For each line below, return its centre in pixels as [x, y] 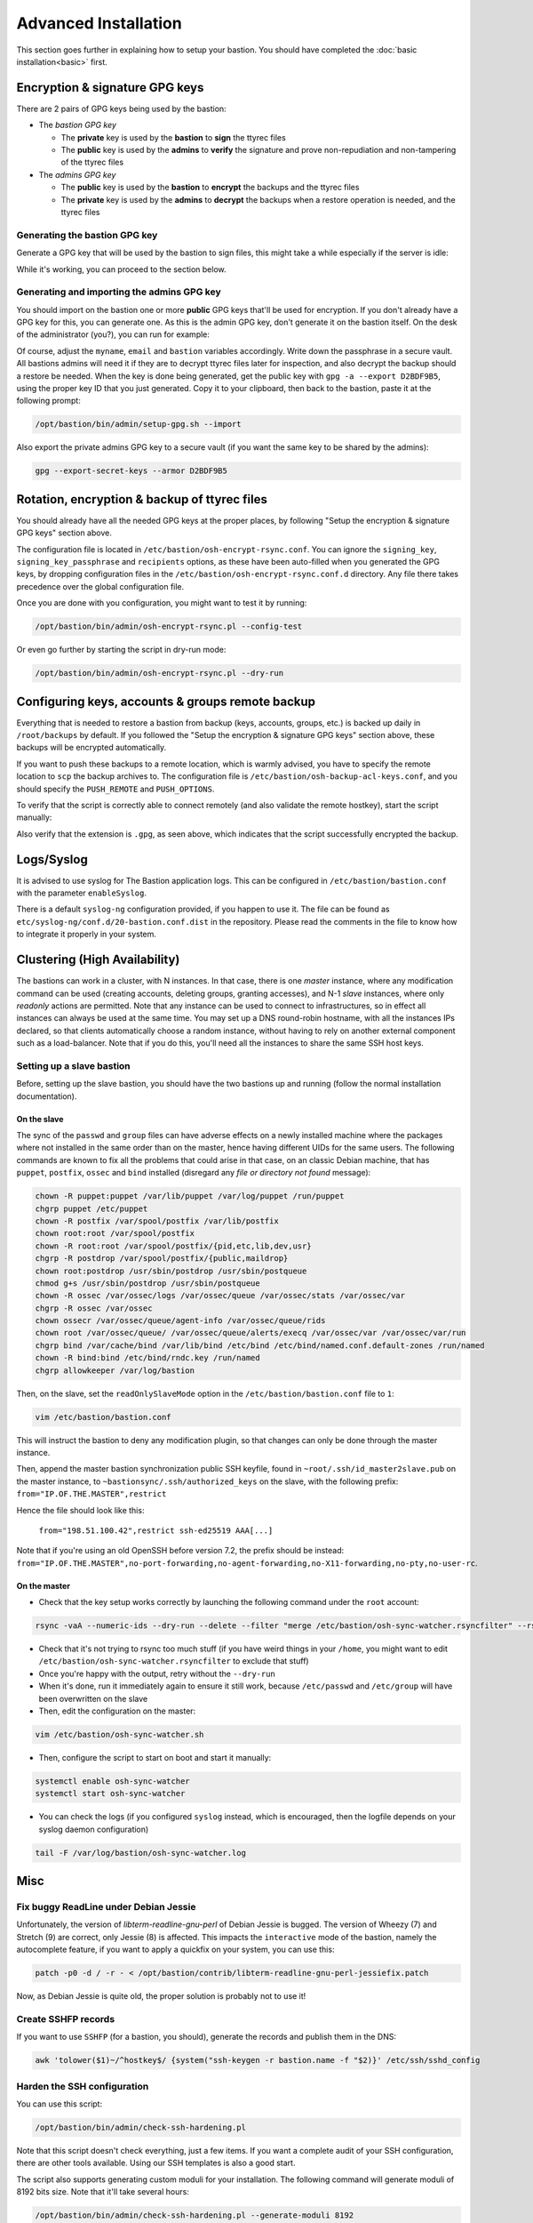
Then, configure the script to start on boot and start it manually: [155, 1757]
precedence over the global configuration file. [100, 586]
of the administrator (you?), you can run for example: [113, 334]
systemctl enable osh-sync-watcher [112, 1781]
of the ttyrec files [92, 162]
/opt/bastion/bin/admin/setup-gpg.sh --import [138, 424]
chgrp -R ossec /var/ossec [94, 1308]
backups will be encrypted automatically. [91, 748]
